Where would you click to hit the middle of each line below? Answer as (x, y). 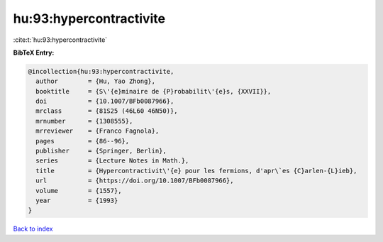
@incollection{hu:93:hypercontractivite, (101, 71)
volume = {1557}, (79, 191)
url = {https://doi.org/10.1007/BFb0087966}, (135, 181)
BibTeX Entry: (34, 53)
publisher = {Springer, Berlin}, (101, 151)
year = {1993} (77, 200)
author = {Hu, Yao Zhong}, (96, 81)
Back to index (33, 229)
